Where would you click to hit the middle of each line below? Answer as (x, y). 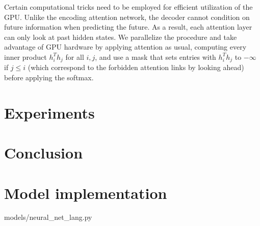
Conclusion (44, 153)
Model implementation (86, 193)
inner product (25, 56)
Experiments (49, 112)
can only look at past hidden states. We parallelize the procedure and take (121, 37)
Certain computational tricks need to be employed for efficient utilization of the (128, 7)
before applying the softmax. (49, 77)
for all (75, 56)
